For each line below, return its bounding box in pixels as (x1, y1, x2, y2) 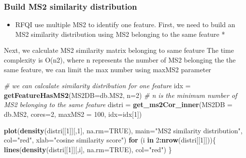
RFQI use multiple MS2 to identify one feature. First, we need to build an (15, 19, 235, 30)
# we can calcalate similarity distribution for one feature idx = (4, 80, 191, 91)
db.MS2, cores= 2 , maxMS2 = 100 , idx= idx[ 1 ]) (4, 109, 142, 119)
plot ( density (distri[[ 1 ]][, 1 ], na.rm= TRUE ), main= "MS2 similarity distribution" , (4, 125, 243, 135)
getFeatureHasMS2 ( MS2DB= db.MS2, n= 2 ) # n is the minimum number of (4, 90, 237, 100)
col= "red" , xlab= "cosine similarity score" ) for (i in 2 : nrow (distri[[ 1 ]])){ (4, 135, 216, 145)
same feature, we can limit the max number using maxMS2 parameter (4, 64, 211, 74)
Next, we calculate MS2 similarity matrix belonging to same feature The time (4, 45, 234, 55)
